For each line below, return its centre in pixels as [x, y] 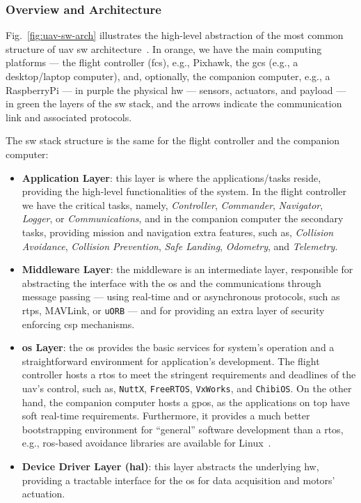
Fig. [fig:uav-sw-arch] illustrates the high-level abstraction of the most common [175, 35]
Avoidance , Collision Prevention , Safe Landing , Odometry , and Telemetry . [180, 246]
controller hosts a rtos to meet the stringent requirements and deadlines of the [189, 374]
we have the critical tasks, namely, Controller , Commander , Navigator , [173, 204]
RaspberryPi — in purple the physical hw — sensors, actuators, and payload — [176, 90]
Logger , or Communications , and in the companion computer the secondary [183, 218]
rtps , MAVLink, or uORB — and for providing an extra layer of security [173, 310]
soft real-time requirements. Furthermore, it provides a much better [166, 416]
